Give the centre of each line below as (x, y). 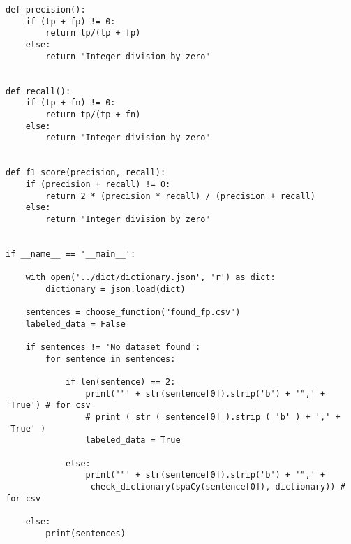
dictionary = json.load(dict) (115, 289)
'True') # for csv (48, 405)
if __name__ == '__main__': (71, 254)
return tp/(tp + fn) (93, 114)
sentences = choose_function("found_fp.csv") (133, 313)
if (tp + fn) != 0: (70, 103)
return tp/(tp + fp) (93, 33)
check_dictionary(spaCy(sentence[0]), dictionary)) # (218, 486)
